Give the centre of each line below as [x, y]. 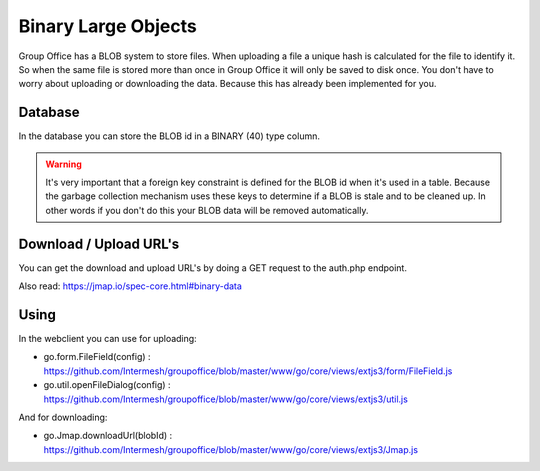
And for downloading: [63, 417]
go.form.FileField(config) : [97, 357]
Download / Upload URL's [99, 243]
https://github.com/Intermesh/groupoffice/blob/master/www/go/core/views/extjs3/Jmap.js [231, 449]
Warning [63, 164]
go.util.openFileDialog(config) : [107, 385]
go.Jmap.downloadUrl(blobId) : [108, 436]
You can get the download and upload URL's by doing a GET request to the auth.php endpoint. [212, 267]
